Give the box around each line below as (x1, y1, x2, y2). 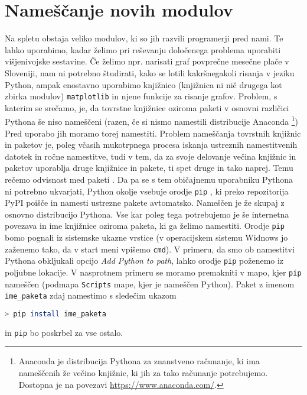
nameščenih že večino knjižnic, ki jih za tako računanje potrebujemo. (18, 367, 268, 379)
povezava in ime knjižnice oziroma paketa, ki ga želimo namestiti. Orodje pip (5, 219, 285, 232)
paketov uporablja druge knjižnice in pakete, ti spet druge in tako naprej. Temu (5, 161, 293, 174)
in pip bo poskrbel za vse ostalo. (5, 326, 123, 338)
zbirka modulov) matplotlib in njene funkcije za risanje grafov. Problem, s (5, 90, 277, 102)
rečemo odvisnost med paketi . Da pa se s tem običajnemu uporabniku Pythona (5, 173, 293, 185)
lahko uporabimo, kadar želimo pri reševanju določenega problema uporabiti (5, 43, 281, 56)
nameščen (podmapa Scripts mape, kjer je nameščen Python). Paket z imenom (5, 277, 295, 290)
